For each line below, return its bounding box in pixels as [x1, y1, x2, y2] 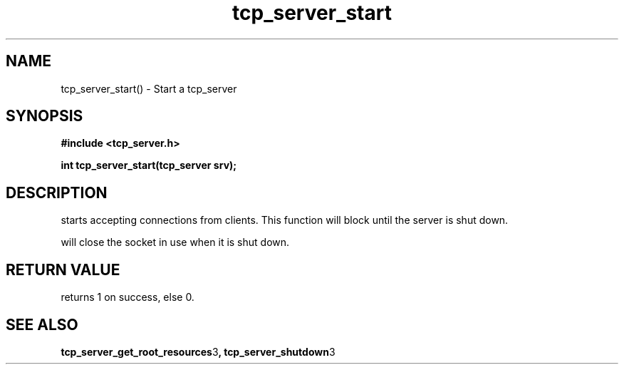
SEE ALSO [6, 315, 78, 334]
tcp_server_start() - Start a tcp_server [61, 82, 237, 95]
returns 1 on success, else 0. [61, 291, 194, 304]
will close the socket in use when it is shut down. [61, 236, 290, 249]
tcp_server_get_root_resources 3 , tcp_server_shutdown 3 [61, 345, 336, 358]
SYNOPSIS [6, 107, 83, 125]
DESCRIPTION [6, 183, 108, 202]
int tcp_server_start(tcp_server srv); [61, 159, 237, 172]
